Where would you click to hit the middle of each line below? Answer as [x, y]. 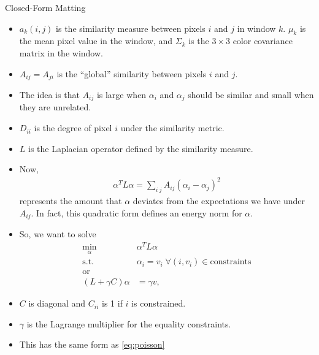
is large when [121, 95]
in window [256, 28]
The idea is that [49, 95]
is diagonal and [57, 303]
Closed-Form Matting [45, 7]
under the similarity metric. [172, 128]
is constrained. [159, 303]
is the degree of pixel [73, 128]
